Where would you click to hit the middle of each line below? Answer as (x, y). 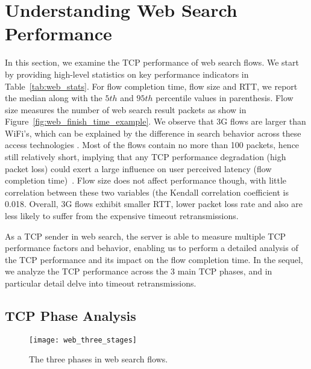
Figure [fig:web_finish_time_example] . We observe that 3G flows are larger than (155, 121)
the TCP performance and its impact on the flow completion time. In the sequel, (154, 259)
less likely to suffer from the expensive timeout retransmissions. (122, 216)
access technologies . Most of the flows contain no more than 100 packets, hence (152, 145)
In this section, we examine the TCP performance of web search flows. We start (152, 62)
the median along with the (54, 98)
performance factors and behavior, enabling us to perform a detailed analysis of (152, 248)
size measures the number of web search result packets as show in (126, 109)
